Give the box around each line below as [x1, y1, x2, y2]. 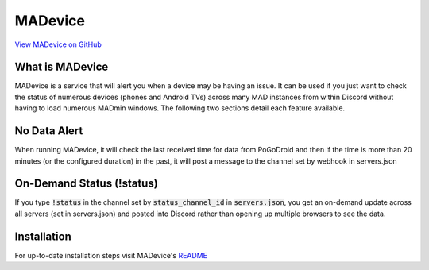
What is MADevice [14, 60, 109, 74]
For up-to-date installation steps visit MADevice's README [14, 250, 208, 260]
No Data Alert [14, 124, 83, 138]
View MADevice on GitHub [14, 40, 102, 49]
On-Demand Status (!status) [14, 177, 158, 191]
